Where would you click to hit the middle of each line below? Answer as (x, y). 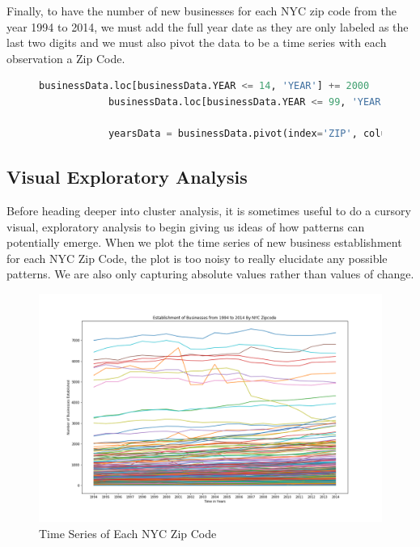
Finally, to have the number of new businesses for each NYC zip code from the (202, 11)
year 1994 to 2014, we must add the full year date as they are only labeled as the (208, 26)
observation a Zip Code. (66, 58)
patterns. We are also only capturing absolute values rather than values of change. (210, 274)
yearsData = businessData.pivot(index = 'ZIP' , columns (256, 134)
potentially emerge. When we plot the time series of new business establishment (204, 242)
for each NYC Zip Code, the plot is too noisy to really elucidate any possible (197, 258)
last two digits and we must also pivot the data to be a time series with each (197, 42)
